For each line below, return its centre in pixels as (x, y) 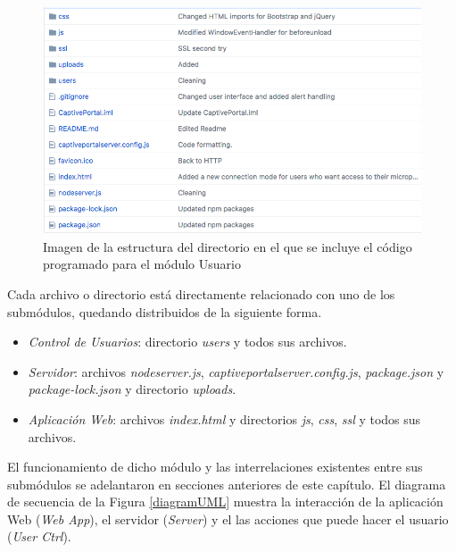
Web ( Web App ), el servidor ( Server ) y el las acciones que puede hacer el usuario (228, 519)
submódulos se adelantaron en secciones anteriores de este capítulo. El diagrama (227, 484)
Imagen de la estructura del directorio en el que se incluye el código (228, 246)
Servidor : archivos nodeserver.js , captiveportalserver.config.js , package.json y (236, 371)
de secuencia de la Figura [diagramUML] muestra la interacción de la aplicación (225, 502)
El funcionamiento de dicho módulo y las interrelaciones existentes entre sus (215, 467)
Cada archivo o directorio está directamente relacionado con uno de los (201, 293)
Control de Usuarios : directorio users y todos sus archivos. (187, 342)
